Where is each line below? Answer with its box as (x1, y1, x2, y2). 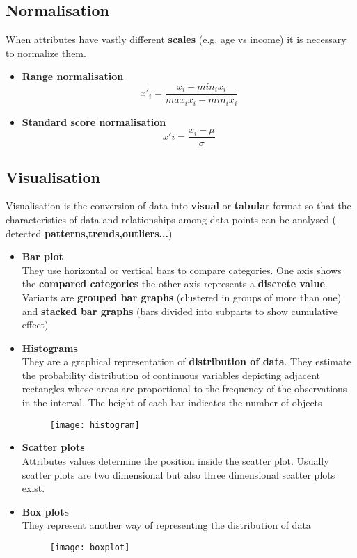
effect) (22, 317, 49, 332)
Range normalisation (22, 69, 124, 83)
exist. (22, 481, 45, 495)
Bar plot (22, 249, 63, 264)
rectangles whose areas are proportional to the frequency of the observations (22, 381, 347, 396)
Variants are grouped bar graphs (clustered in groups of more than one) (22, 289, 342, 304)
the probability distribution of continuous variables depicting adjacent (22, 367, 320, 382)
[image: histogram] (49, 420, 140, 430)
